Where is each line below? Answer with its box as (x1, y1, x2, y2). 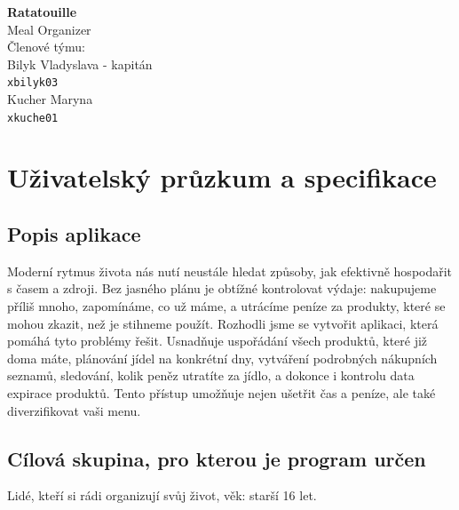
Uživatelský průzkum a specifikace (7, 159, 437, 195)
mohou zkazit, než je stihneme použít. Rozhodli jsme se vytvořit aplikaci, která (7, 314, 439, 332)
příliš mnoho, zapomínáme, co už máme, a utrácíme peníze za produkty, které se (7, 297, 446, 315)
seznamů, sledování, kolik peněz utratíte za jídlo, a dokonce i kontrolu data (7, 366, 415, 385)
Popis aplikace (7, 220, 141, 248)
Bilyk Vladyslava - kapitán (7, 54, 153, 73)
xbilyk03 (7, 76, 59, 90)
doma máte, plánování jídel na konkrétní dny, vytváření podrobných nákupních (7, 348, 438, 367)
